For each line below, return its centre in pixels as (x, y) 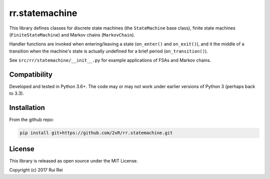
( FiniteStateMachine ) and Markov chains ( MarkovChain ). (72, 34)
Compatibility (31, 74)
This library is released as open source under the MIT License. (74, 160)
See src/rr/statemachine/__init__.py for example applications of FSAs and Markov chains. (110, 60)
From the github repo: (32, 119)
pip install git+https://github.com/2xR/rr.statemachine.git (96, 133)
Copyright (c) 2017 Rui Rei (36, 170)
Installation (27, 108)
